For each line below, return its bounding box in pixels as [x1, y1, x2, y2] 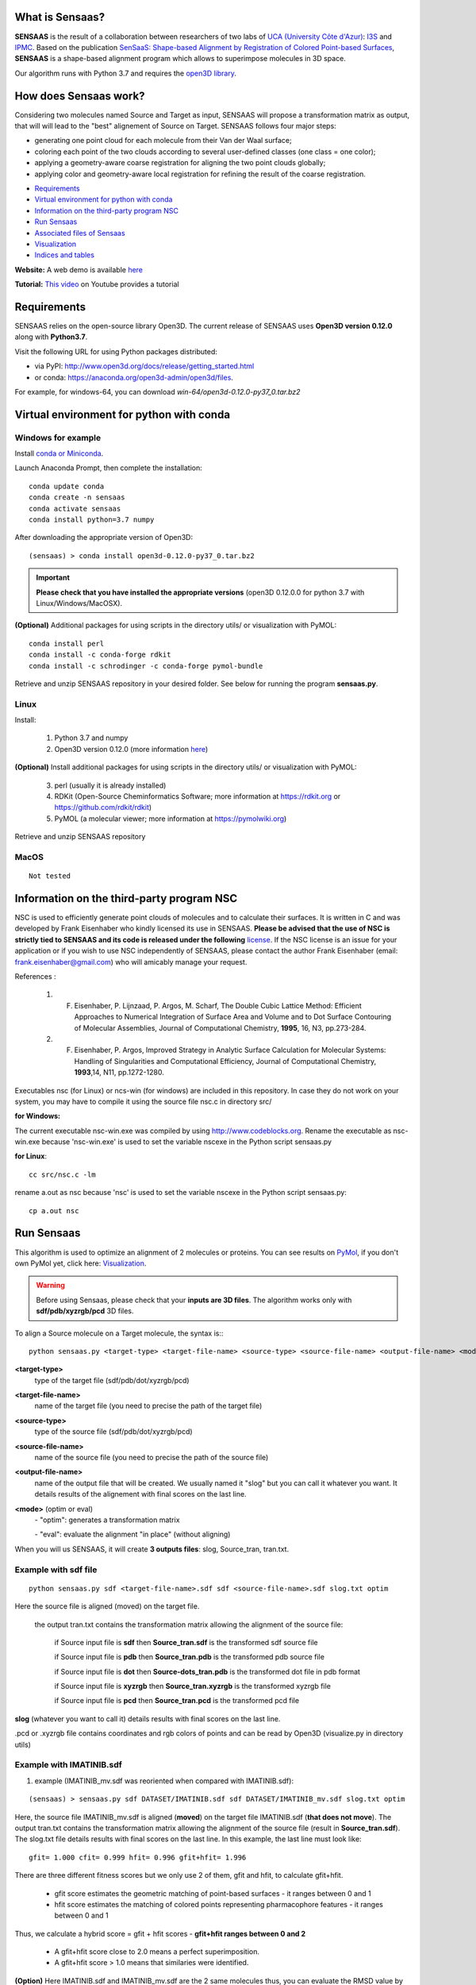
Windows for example [14, 432, 102, 443]
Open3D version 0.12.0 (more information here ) [54, 744, 209, 754]
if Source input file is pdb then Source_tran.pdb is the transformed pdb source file [54, 1652, 325, 1662]
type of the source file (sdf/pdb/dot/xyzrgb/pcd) [34, 1427, 194, 1436]
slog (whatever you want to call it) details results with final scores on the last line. [14, 1713, 281, 1723]
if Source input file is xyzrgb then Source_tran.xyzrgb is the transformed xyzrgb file [54, 1682, 331, 1691]
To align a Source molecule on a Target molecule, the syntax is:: [14, 1328, 224, 1338]
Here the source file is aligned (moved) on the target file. [14, 1601, 200, 1611]
